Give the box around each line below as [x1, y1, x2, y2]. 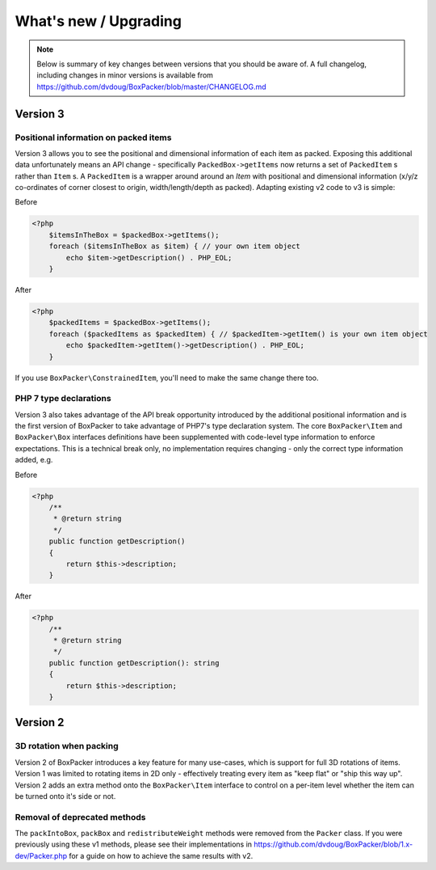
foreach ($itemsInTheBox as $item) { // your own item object [48, 242, 300, 251]
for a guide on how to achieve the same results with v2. [69, 851, 254, 860]
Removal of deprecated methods [15, 811, 146, 822]
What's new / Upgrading [15, 12, 182, 30]
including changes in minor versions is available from [36, 70, 214, 80]
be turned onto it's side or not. [15, 791, 116, 800]
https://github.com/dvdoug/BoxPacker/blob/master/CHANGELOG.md [36, 82, 266, 91]
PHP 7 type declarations [15, 393, 112, 404]
